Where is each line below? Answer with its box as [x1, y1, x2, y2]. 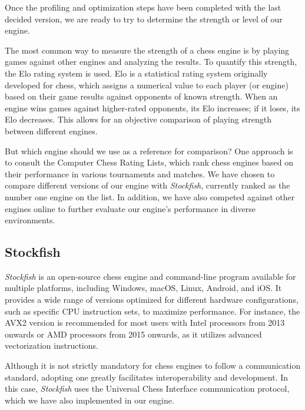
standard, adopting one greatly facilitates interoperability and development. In [5, 371, 289, 383]
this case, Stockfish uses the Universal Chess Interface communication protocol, [5, 382, 290, 395]
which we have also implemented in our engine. [5, 394, 174, 406]
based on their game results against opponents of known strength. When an [5, 90, 278, 102]
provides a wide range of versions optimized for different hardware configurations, [5, 293, 299, 306]
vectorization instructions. [5, 339, 98, 352]
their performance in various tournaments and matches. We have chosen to [5, 167, 275, 180]
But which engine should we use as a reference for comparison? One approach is [5, 144, 293, 157]
